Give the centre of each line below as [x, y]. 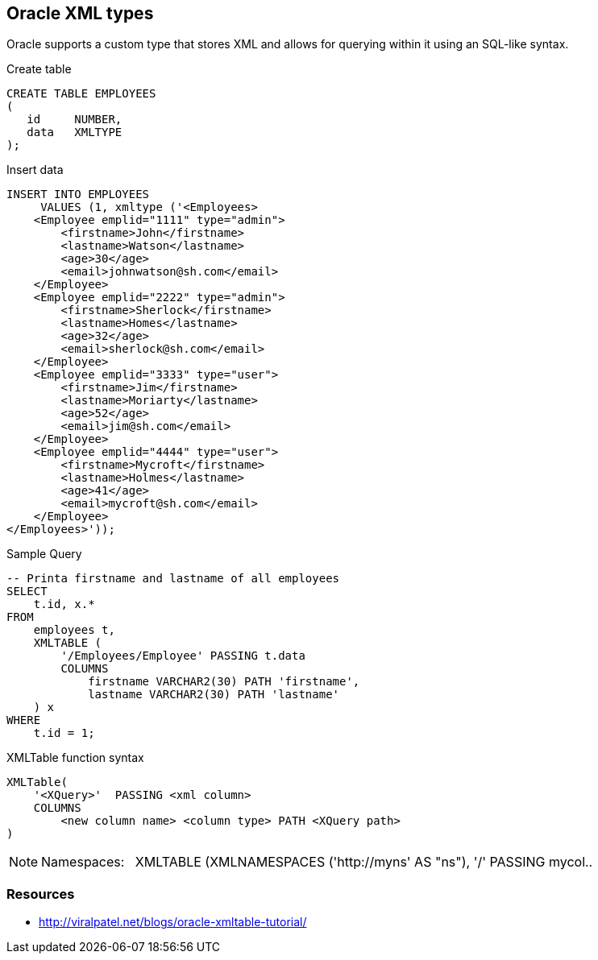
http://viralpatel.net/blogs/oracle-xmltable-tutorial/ [173, 922]
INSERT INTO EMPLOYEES [78, 194]
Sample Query [44, 554]
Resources [41, 894]
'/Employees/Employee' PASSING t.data [183, 656]
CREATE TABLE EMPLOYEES [81, 94]
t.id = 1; [64, 733]
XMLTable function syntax [75, 758]
